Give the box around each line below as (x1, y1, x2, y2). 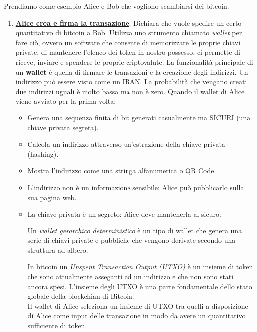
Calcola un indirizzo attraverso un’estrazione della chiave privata (27, 139, 225, 149)
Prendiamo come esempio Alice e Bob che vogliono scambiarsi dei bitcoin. (4, 1, 229, 11)
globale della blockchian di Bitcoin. (27, 291, 134, 301)
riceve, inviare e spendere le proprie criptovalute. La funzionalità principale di (15, 56, 253, 67)
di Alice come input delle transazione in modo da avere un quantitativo (27, 310, 246, 321)
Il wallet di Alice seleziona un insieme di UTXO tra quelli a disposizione (27, 300, 248, 311)
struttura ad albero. (27, 244, 88, 255)
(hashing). (27, 148, 59, 159)
